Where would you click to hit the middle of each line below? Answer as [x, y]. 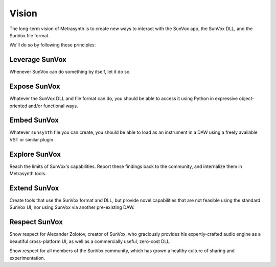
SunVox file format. [29, 35]
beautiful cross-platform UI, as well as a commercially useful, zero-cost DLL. [90, 241]
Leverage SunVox [38, 59]
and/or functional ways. [53, 106]
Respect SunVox [36, 222]
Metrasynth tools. [28, 174]
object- [247, 99]
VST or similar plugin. [32, 139]
